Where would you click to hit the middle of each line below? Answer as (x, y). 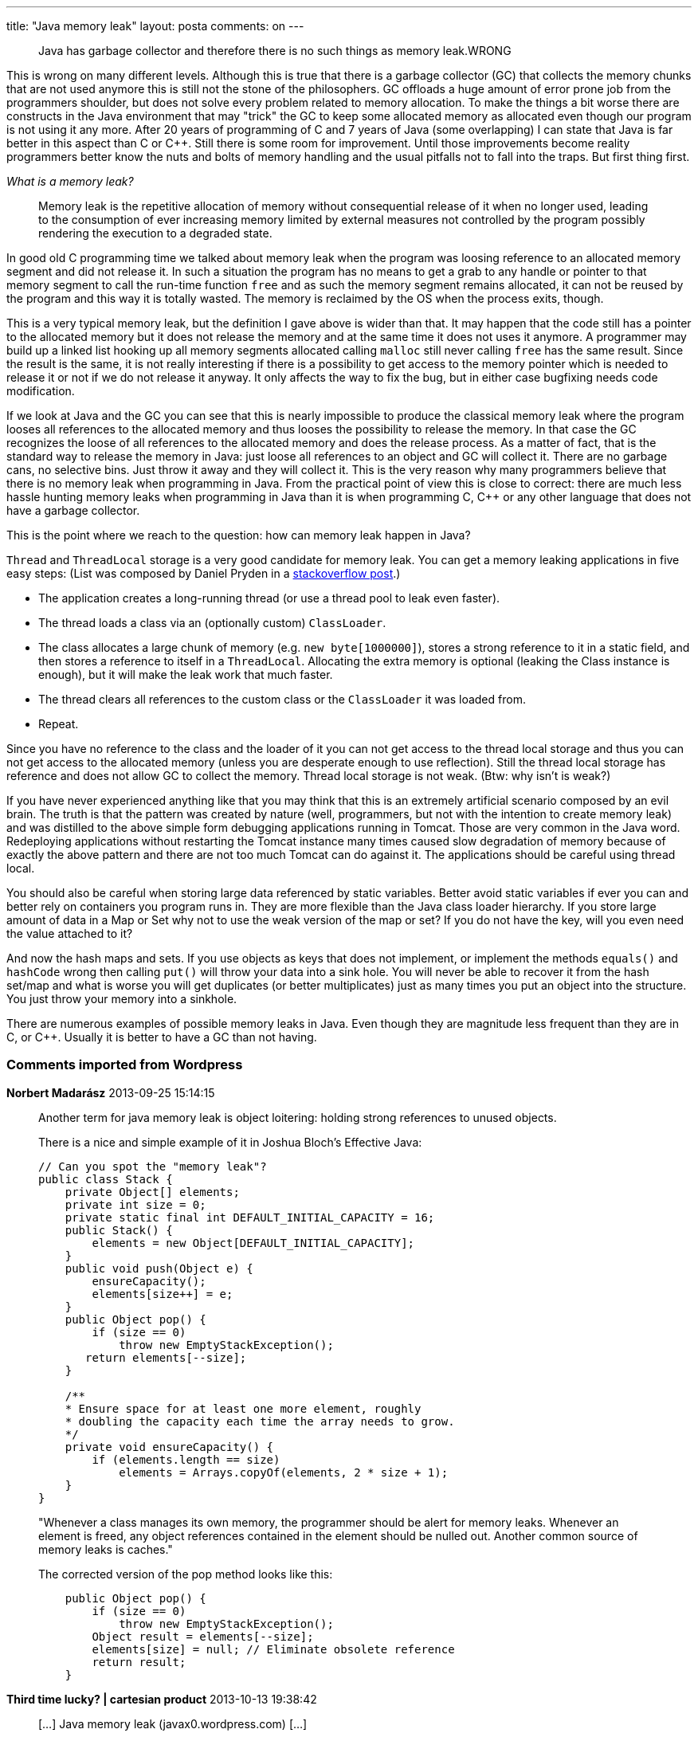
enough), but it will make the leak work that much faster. (186, 674)
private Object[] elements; (152, 1192)
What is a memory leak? (70, 181)
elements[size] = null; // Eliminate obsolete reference (273, 1649)
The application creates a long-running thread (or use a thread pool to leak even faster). (269, 598)
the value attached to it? (70, 933)
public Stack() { (119, 1230)
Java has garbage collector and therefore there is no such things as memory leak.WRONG (275, 51)
